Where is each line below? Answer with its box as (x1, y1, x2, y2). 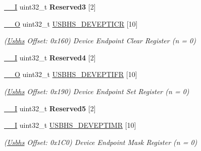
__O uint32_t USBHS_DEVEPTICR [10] (4, 18, 138, 29)
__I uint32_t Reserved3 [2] (4, 2, 96, 12)
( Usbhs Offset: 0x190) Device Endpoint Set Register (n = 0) (4, 86, 189, 96)
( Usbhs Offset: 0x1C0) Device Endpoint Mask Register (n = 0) (4, 136, 197, 147)
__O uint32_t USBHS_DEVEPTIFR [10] (4, 69, 137, 80)
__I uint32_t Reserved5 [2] (4, 103, 96, 113)
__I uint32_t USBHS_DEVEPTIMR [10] (4, 120, 136, 130)
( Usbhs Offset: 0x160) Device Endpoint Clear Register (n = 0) (4, 35, 196, 46)
